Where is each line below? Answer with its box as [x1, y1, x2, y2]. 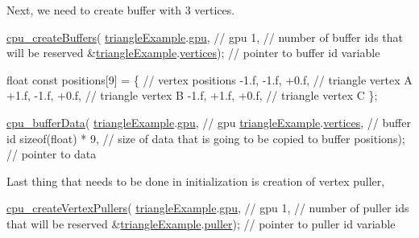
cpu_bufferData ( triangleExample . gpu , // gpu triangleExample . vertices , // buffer [6, 113, 411, 130]
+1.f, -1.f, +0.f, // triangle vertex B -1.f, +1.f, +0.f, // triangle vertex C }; [6, 87, 378, 104]
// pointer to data [6, 146, 97, 162]
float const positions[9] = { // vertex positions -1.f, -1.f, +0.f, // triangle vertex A [6, 71, 413, 88]
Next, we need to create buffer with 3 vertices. [6, 2, 235, 18]
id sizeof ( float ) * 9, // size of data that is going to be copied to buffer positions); [6, 129, 405, 146]
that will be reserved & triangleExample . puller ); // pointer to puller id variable [6, 215, 396, 232]
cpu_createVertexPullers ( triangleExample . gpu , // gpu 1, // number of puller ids [6, 199, 409, 216]
